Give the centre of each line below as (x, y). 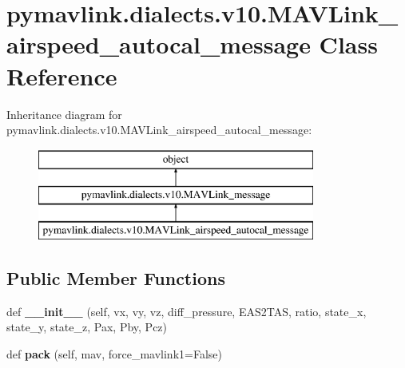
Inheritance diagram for (64, 114)
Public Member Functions (116, 278)
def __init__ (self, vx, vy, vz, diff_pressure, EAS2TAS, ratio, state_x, (187, 311)
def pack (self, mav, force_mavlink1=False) (114, 354)
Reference (62, 75)
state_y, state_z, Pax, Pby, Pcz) (87, 327)
